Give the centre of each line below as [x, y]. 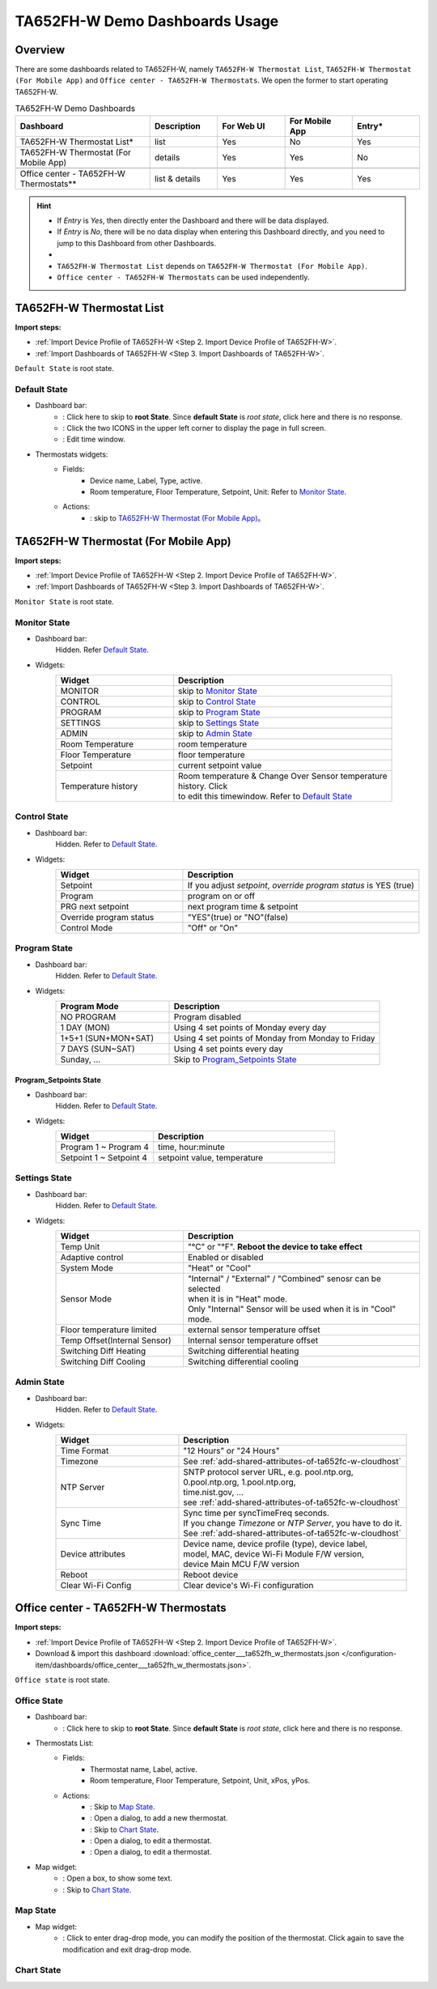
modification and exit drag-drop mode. [127, 1949]
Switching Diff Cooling [103, 1362]
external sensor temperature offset [254, 1330]
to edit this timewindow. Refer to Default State [265, 796]
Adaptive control [92, 1258]
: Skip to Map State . [123, 1807]
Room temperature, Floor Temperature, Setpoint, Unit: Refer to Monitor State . [218, 492]
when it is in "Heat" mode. [237, 1299]
